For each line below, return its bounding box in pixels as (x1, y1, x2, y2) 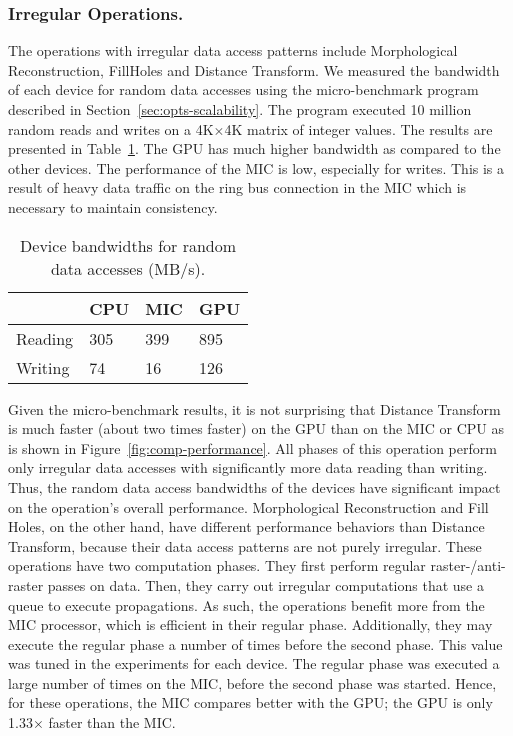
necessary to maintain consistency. (8, 196, 218, 217)
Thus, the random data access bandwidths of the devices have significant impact (8, 476, 501, 497)
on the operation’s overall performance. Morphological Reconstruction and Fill (8, 496, 489, 517)
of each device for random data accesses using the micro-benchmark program (8, 79, 479, 100)
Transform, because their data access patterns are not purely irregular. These (8, 535, 482, 556)
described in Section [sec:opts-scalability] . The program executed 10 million (8, 99, 472, 119)
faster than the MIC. (48, 712, 176, 733)
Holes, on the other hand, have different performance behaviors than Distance (8, 516, 485, 537)
